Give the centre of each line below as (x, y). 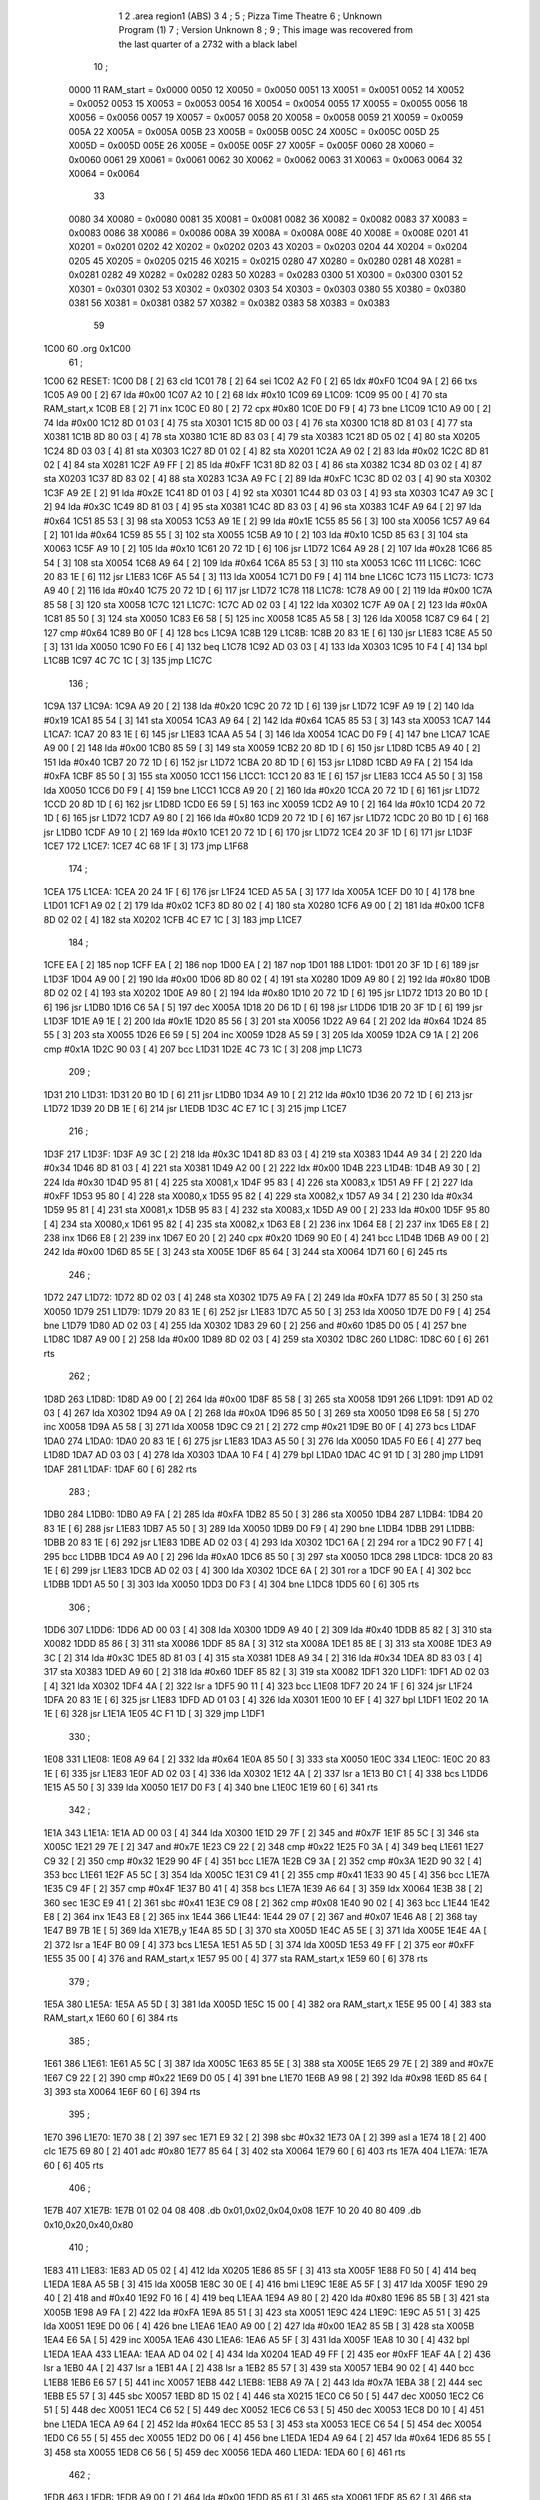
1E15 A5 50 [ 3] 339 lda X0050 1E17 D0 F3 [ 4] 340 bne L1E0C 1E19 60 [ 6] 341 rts (211, 1787)
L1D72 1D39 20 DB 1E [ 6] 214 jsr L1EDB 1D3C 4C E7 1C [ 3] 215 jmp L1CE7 (195, 1108)
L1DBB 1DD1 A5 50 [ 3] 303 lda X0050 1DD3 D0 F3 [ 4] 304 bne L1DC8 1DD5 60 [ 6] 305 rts (231, 1584)
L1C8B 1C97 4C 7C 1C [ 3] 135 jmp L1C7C (128, 661)
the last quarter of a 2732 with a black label (208, 44)
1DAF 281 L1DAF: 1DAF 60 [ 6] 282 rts (120, 1469)
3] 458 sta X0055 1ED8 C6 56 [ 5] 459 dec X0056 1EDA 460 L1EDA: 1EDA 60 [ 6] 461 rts (224, 2452)
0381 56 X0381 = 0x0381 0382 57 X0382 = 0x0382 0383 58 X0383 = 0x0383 (229, 303)
